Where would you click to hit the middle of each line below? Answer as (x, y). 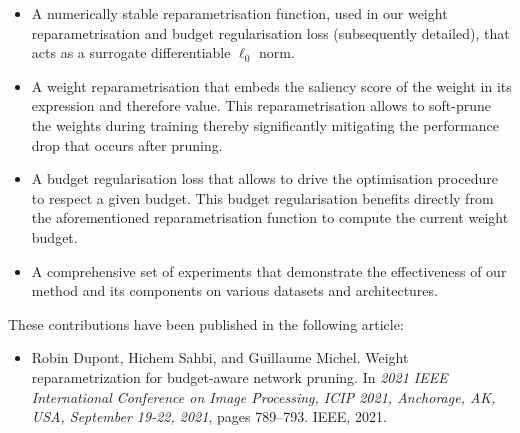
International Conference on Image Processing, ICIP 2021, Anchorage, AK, (263, 396)
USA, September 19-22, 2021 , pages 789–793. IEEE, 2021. (209, 416)
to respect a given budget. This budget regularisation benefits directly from (262, 197)
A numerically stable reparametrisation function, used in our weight (239, 13)
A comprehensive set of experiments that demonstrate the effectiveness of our (269, 270)
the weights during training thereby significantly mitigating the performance (265, 124)
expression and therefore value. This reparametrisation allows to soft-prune (261, 105)
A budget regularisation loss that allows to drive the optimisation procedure (264, 178)
